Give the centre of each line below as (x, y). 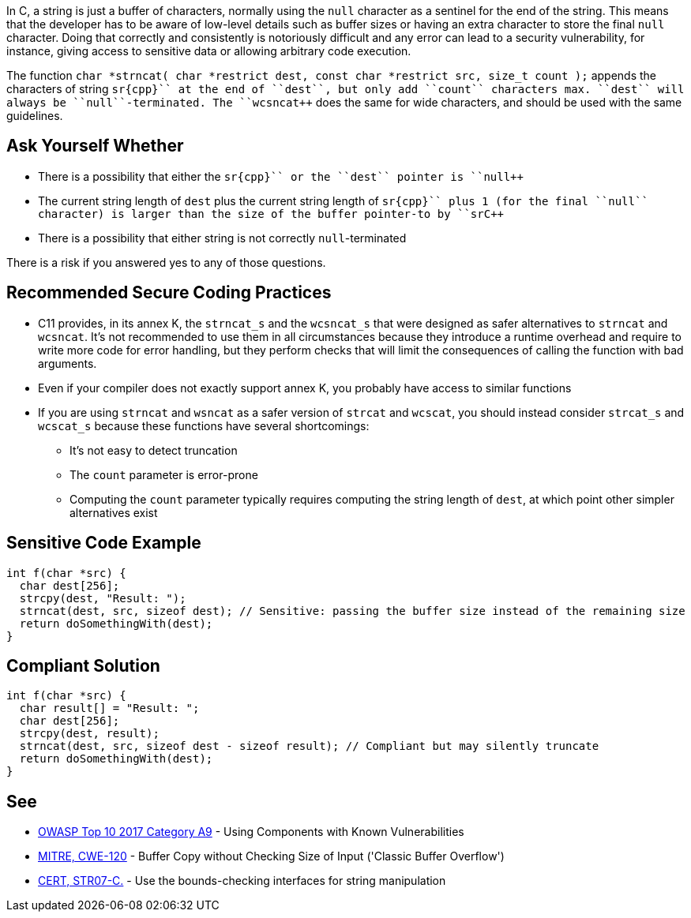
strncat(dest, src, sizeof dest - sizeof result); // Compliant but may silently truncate (309, 746)
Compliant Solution (83, 665)
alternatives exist (114, 512)
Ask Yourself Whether (95, 146)
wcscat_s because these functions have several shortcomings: (204, 425)
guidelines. (35, 116)
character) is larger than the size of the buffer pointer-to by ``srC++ (271, 214)
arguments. (68, 363)
